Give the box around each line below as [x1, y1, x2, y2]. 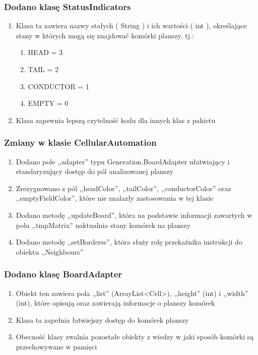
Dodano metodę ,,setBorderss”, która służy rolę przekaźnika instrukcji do [16, 236, 242, 247]
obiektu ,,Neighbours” [16, 246, 84, 257]
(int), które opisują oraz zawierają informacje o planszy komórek [16, 298, 215, 308]
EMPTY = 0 [28, 98, 69, 108]
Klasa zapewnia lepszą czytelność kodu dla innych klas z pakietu [16, 114, 216, 125]
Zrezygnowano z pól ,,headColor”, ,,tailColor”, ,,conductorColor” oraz [16, 183, 231, 193]
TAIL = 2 [28, 64, 59, 74]
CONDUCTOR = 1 [28, 81, 89, 91]
